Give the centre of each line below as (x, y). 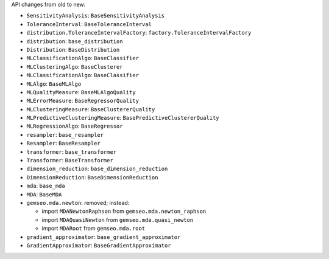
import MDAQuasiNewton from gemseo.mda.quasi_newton (118, 219)
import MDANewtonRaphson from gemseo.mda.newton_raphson (124, 211)
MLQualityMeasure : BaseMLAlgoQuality (81, 92)
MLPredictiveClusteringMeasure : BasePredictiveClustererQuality (123, 118)
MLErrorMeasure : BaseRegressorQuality (83, 101)
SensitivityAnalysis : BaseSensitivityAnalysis (96, 16)
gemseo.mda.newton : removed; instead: (78, 202)
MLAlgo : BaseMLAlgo (54, 84)
